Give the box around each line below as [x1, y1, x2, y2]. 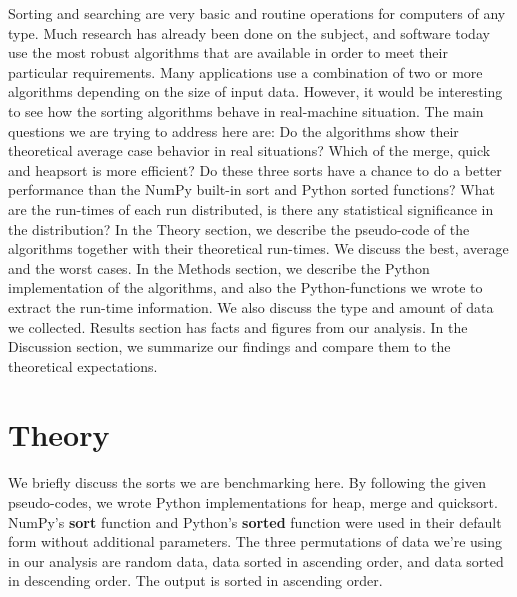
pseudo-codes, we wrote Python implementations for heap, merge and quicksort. [8, 492, 498, 512]
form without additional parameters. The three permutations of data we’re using [8, 531, 502, 552]
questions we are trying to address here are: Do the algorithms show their [8, 120, 459, 141]
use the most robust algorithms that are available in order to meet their [8, 42, 448, 63]
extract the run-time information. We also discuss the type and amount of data [8, 296, 494, 317]
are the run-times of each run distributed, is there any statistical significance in [8, 198, 494, 219]
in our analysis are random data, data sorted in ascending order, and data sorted [8, 550, 504, 571]
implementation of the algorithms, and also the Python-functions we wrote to [8, 277, 483, 298]
